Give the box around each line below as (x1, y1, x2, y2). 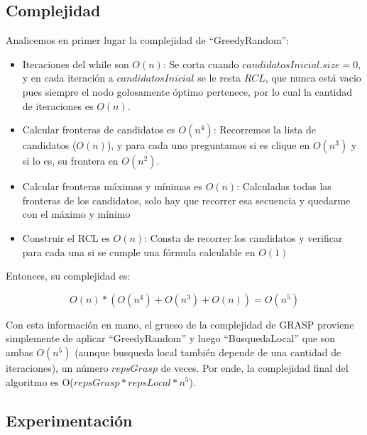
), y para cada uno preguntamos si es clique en (106, 138, 310, 153)
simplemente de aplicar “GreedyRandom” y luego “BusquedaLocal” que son (6, 331, 336, 346)
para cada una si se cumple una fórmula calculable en (22, 244, 256, 259)
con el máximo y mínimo (22, 207, 131, 221)
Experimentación (6, 409, 133, 431)
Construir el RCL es (22, 230, 110, 245)
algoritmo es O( (6, 374, 74, 389)
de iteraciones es (22, 98, 94, 113)
